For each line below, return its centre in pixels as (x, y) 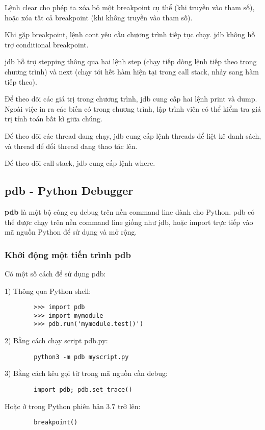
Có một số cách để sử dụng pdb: (55, 273)
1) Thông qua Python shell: (48, 290)
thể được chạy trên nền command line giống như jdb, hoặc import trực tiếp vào (129, 222)
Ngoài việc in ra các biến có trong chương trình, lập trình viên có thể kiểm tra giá (133, 108)
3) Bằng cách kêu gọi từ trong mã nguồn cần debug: (86, 373)
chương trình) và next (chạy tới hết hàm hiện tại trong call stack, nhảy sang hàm (132, 71)
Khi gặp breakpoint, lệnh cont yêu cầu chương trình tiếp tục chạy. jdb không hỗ (130, 34)
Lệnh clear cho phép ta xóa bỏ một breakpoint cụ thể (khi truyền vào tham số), (130, 7)
